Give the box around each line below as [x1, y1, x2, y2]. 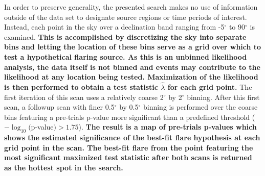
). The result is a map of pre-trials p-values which [78, 121, 257, 132]
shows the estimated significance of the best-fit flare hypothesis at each [4, 132, 260, 143]
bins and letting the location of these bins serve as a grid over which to [4, 41, 261, 52]
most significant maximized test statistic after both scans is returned [4, 152, 252, 163]
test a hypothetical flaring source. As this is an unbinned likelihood [4, 51, 247, 62]
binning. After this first [187, 91, 260, 102]
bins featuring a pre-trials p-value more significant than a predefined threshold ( [4, 111, 255, 122]
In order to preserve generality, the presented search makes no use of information [4, 2, 258, 12]
